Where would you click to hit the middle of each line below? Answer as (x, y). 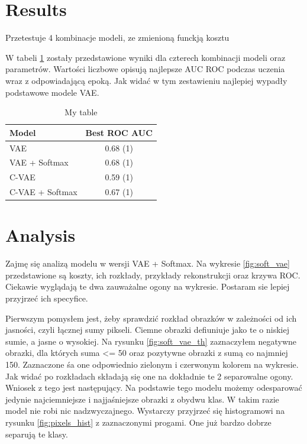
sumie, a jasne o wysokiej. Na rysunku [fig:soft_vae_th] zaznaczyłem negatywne (151, 341)
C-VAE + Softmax (43, 192)
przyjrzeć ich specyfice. (47, 298)
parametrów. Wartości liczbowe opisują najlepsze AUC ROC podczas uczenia (145, 69)
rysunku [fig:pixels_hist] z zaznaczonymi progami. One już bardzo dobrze (138, 422)
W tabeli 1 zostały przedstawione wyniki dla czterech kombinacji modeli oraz (146, 57)
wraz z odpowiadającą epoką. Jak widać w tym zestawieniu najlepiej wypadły (146, 80)
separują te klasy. (37, 434)
